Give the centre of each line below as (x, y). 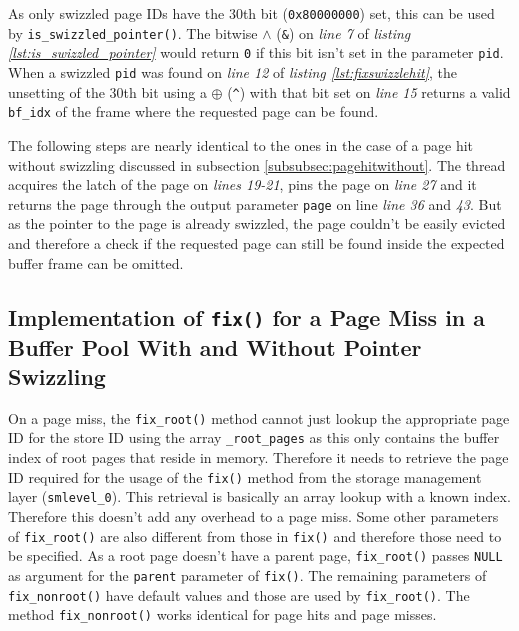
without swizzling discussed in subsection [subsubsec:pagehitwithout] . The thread (257, 164)
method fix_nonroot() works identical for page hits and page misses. (222, 614)
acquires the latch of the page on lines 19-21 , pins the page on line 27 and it (242, 184)
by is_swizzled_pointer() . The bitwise (133, 32)
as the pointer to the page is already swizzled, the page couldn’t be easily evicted (257, 223)
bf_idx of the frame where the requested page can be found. (193, 111)
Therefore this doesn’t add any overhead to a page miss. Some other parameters (253, 515)
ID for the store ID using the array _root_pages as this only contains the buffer (254, 437)
